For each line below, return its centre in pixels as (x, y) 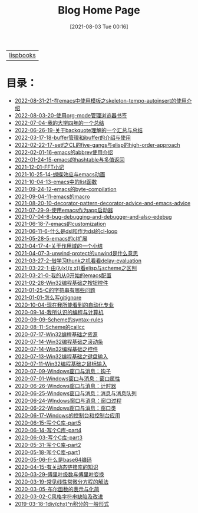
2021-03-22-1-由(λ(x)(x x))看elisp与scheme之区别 (76, 268)
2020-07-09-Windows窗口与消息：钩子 (63, 371)
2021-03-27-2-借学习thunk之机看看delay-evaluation (78, 261)
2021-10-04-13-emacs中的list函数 (56, 182)
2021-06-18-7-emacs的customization (60, 223)
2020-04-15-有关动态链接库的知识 (56, 467)
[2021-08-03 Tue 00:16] (99, 27)
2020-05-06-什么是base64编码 (53, 459)
